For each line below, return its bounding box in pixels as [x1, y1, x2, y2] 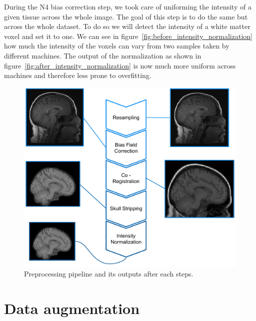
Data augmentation [4, 298, 140, 318]
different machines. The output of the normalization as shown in [4, 50, 201, 60]
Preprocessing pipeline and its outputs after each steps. [24, 268, 193, 279]
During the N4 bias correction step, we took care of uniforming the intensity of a [4, 1, 251, 11]
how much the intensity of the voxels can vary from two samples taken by [4, 40, 229, 51]
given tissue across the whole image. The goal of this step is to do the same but [4, 11, 248, 21]
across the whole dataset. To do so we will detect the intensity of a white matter [4, 21, 250, 31]
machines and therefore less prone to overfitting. [4, 70, 151, 80]
